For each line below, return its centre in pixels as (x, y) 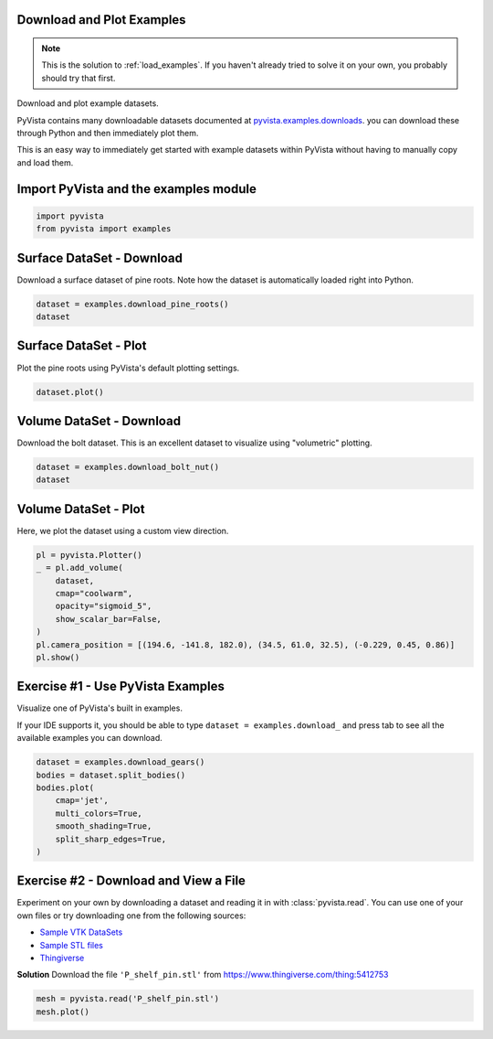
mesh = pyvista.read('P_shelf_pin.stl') (127, 999)
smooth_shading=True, (104, 826)
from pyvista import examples (104, 229)
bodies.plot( (65, 788)
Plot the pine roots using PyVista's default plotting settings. (128, 368)
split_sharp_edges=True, (111, 839)
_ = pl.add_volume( (79, 568)
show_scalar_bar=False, (108, 619)
